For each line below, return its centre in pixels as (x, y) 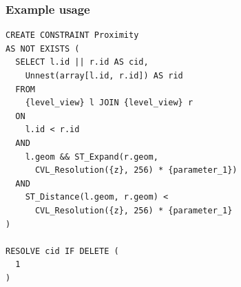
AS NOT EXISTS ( (43, 49)
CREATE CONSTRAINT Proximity (72, 35)
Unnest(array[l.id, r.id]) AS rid (104, 76)
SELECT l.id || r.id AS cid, (82, 62)
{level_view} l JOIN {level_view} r (109, 103)
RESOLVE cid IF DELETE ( (62, 251)
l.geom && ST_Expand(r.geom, (92, 157)
